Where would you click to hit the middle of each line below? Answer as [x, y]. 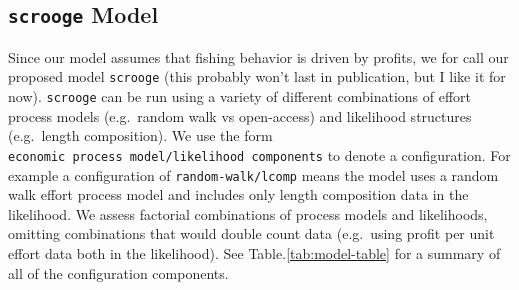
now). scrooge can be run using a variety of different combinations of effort [240, 96]
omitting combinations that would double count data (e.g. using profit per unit [251, 233]
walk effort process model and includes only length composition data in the [238, 194]
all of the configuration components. [118, 272]
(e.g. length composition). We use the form [140, 135]
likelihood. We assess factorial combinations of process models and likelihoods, [248, 213]
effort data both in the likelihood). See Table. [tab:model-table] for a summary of [254, 252]
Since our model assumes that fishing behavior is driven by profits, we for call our [258, 56]
